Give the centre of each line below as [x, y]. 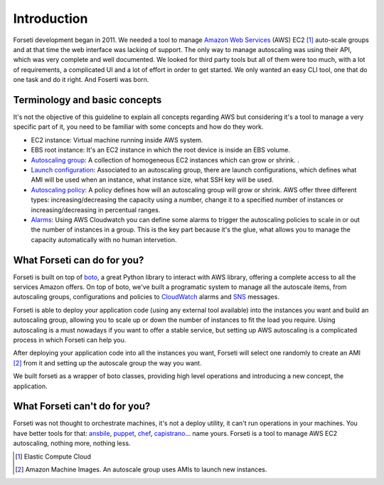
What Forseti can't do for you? [82, 406]
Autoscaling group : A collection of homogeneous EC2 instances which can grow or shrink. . [165, 160]
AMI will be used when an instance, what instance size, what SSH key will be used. [152, 180]
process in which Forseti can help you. [70, 340]
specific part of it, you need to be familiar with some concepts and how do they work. [138, 127]
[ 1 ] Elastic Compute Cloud [53, 457]
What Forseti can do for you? [79, 260]
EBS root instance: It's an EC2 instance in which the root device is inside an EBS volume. [161, 150]
